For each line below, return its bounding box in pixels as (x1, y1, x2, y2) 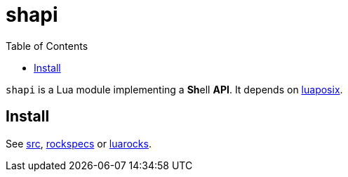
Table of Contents (6, 39, 88, 52)
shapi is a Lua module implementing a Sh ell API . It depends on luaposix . (6, 83, 343, 96)
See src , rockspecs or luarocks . (6, 137, 152, 150)
